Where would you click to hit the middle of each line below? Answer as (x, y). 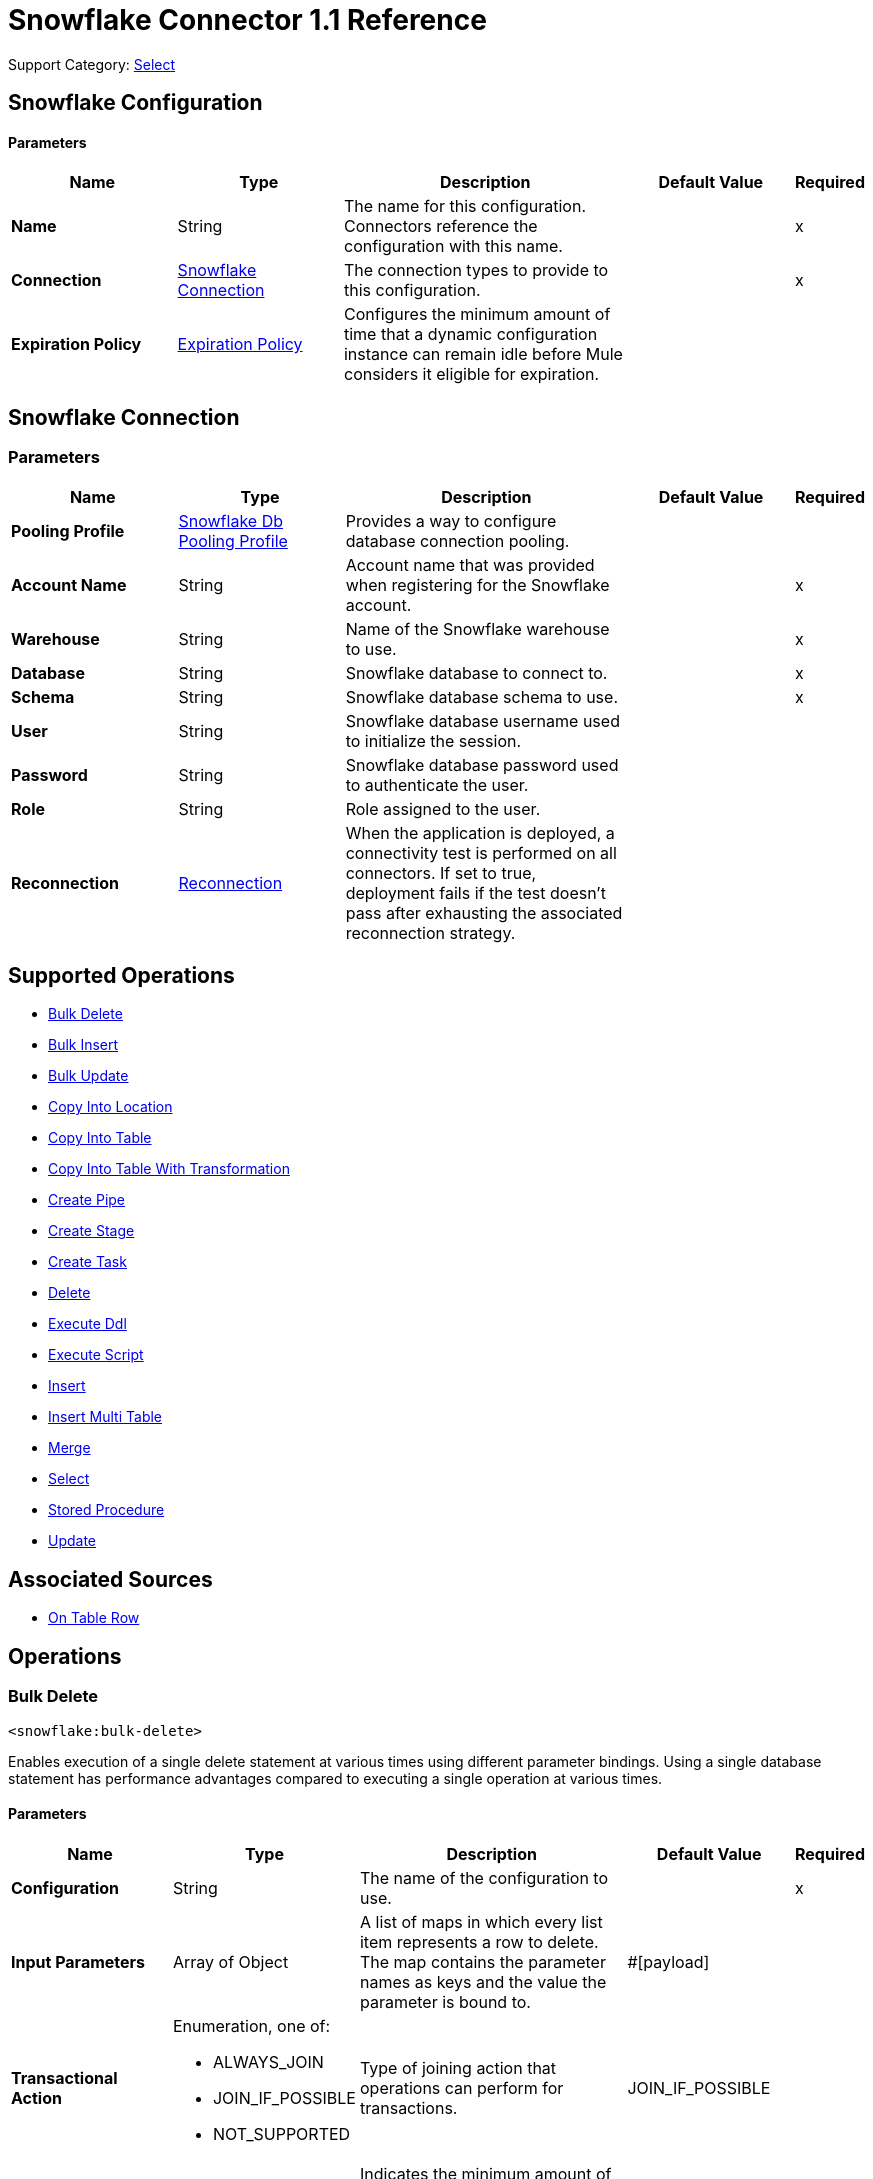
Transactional (64, 2077)
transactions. (408, 2107)
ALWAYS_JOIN (268, 2061)
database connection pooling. (457, 540)
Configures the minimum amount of (477, 314)
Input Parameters (78, 1961)
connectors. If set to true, (441, 872)
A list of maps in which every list (481, 1921)
